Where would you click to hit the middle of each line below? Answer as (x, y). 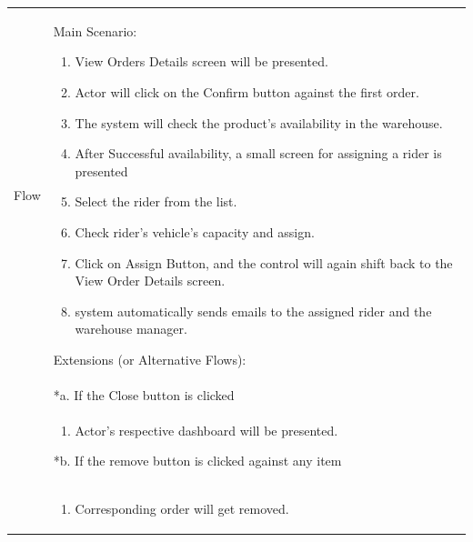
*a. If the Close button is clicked (144, 394)
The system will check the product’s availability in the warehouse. (259, 122)
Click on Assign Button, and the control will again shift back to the (264, 262)
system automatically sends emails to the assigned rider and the (253, 311)
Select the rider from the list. (156, 201)
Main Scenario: (95, 30)
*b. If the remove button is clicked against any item (197, 461)
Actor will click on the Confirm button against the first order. (247, 91)
